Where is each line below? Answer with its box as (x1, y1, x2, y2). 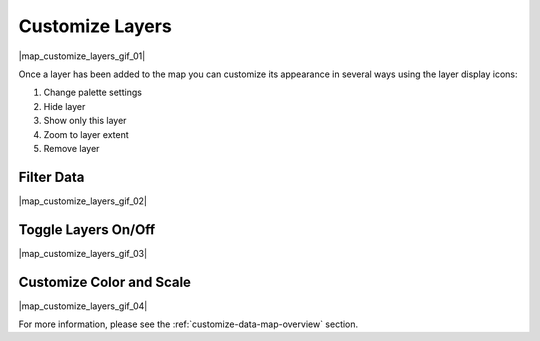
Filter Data (18, 168, 85, 185)
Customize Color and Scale (18, 273, 192, 290)
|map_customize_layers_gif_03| (18, 247, 148, 259)
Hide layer (43, 100, 86, 112)
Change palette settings (43, 86, 142, 99)
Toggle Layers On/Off (18, 221, 156, 238)
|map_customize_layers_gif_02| (18, 195, 148, 207)
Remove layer (43, 142, 100, 154)
